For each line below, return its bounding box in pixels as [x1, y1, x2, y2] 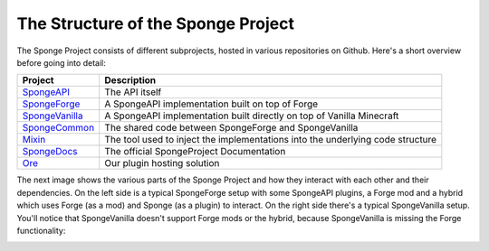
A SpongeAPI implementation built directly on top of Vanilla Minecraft [104, 109, 399, 122]
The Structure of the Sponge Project [16, 14, 294, 33]
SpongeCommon [22, 122, 95, 135]
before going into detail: [16, 57, 106, 68]
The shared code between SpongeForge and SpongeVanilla [104, 122, 359, 135]
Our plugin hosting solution [104, 157, 220, 170]
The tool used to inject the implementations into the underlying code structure [104, 134, 437, 146]
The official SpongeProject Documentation [104, 145, 286, 158]
